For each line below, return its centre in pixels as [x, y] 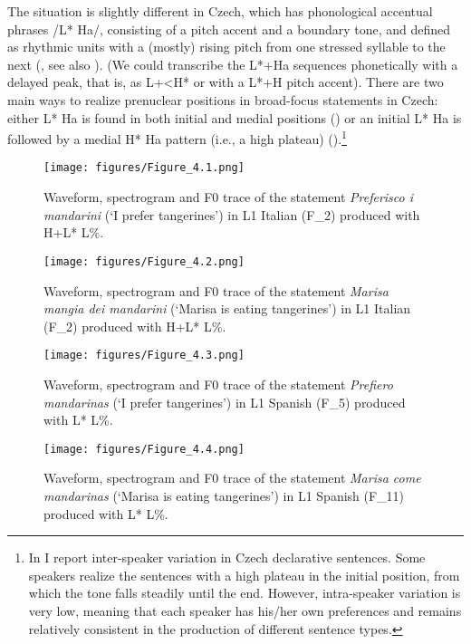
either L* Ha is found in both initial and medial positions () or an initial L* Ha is [235, 117]
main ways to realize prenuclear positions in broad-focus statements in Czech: [223, 99]
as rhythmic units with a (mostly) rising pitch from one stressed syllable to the [226, 47]
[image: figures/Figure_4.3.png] [144, 356]
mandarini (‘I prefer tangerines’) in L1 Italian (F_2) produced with [232, 214]
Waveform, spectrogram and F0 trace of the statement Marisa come [232, 478]
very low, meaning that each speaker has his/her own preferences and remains [245, 610]
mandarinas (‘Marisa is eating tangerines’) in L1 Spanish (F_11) [224, 495]
